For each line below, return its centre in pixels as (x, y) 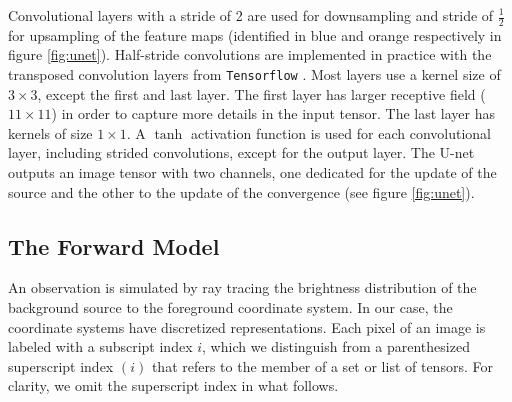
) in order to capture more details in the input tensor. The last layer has (273, 113)
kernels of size (50, 132)
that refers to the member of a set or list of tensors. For (322, 365)
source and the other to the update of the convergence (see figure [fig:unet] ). (241, 191)
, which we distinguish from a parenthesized (336, 346)
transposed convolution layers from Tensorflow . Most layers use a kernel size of (254, 74)
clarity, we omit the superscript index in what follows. (173, 385)
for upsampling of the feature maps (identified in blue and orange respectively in (255, 34)
